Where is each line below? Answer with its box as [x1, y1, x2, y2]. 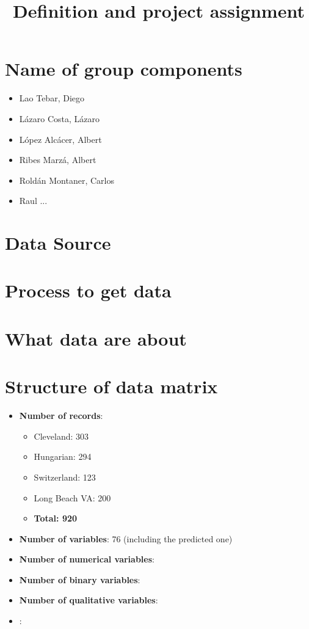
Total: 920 [34, 512, 78, 525]
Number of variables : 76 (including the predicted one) [19, 532, 233, 545]
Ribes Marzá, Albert [19, 153, 96, 166]
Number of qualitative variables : [19, 594, 158, 606]
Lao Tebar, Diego [19, 92, 85, 104]
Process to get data [5, 278, 172, 303]
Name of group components [5, 56, 242, 81]
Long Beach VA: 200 [34, 491, 111, 504]
